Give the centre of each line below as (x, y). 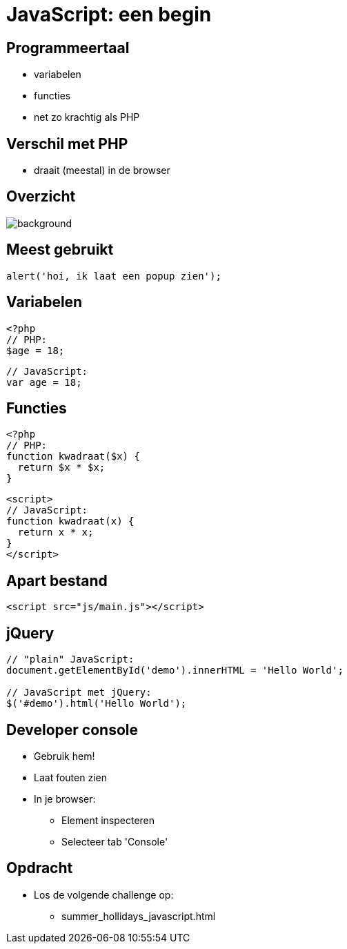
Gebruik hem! (65, 756)
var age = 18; (44, 382)
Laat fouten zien (70, 777)
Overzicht (41, 197)
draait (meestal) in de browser (102, 170)
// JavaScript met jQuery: (79, 693)
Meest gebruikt (60, 250)
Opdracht (40, 868)
